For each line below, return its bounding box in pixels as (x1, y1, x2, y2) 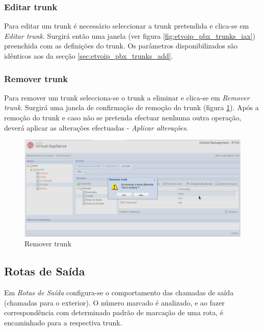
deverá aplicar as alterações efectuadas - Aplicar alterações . (4, 122, 189, 133)
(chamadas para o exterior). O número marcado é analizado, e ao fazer (4, 297, 225, 308)
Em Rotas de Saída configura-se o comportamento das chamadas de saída (4, 287, 234, 298)
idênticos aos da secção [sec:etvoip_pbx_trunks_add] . (4, 50, 173, 61)
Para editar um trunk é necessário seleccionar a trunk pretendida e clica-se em (4, 20, 249, 31)
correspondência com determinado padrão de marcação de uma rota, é (4, 307, 224, 318)
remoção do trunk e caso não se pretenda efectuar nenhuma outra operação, (4, 112, 242, 122)
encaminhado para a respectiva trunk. (4, 317, 122, 327)
